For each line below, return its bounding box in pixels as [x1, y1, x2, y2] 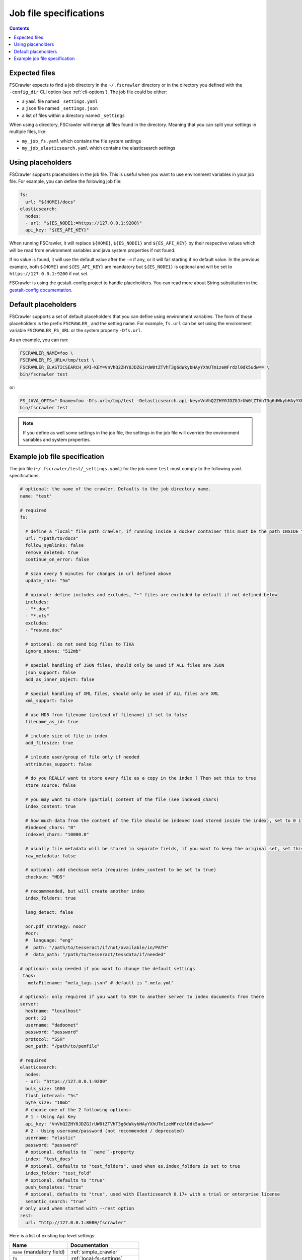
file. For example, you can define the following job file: [9, 178, 122, 184]
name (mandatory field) [12, 1248, 65, 1255]
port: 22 [25, 1015, 47, 1021]
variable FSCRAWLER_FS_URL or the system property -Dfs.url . [9, 328, 142, 334]
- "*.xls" [25, 613, 50, 619]
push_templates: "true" [25, 1184, 84, 1190]
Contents [9, 25, 30, 31]
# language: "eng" [25, 937, 73, 943]
